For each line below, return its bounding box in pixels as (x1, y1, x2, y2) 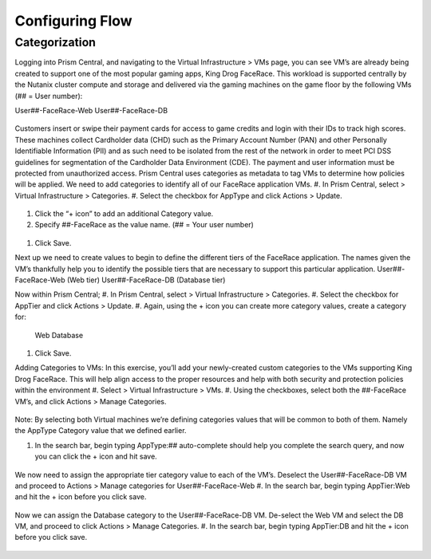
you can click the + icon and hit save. (34, 451, 157, 462)
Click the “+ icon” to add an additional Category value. (34, 209, 214, 218)
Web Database (34, 330, 84, 340)
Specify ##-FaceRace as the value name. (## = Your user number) (34, 220, 255, 230)
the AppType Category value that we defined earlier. (14, 426, 187, 435)
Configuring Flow (14, 12, 132, 30)
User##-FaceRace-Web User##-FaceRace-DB (14, 105, 168, 115)
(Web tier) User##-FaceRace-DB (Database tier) (66, 275, 226, 285)
